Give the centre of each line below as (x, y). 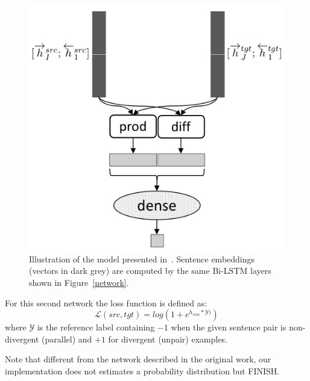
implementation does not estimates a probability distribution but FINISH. (142, 371)
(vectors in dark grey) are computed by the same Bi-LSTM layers (150, 271)
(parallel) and (67, 339)
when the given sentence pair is (229, 327)
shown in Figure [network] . (79, 283)
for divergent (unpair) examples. (168, 339)
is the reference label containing (96, 327)
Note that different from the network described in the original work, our (138, 359)
